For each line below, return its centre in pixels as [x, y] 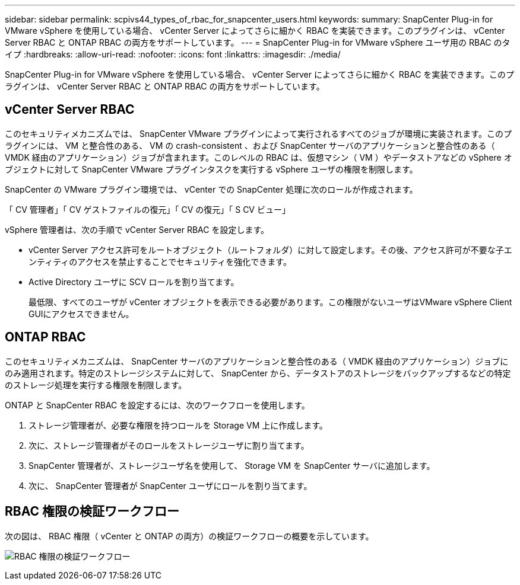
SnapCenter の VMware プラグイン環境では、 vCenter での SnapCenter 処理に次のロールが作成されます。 [211, 189]
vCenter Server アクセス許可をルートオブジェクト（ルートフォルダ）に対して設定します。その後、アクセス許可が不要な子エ [270, 250]
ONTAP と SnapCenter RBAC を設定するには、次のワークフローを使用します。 [157, 405]
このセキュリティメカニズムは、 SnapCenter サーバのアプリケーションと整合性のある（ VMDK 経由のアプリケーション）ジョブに [257, 361]
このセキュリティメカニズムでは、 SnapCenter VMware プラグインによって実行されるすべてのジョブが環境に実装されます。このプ [258, 133]
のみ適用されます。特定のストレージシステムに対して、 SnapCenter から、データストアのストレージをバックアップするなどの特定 [258, 373]
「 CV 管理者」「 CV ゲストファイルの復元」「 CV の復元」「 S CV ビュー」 [148, 209]
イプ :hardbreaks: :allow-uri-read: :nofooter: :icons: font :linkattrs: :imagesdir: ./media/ [173, 54]
